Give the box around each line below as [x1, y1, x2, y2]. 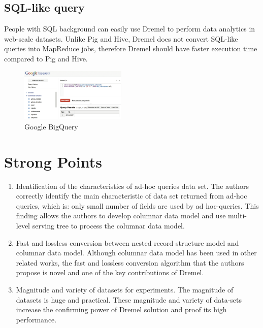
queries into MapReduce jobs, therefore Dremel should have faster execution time [4, 43, 257, 54]
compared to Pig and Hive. [4, 53, 88, 63]
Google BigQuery [24, 121, 78, 132]
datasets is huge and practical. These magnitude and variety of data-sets [16, 294, 242, 305]
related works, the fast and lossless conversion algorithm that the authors [16, 257, 244, 268]
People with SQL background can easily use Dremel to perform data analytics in [4, 23, 255, 34]
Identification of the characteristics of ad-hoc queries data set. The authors [16, 180, 249, 191]
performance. [16, 314, 57, 324]
